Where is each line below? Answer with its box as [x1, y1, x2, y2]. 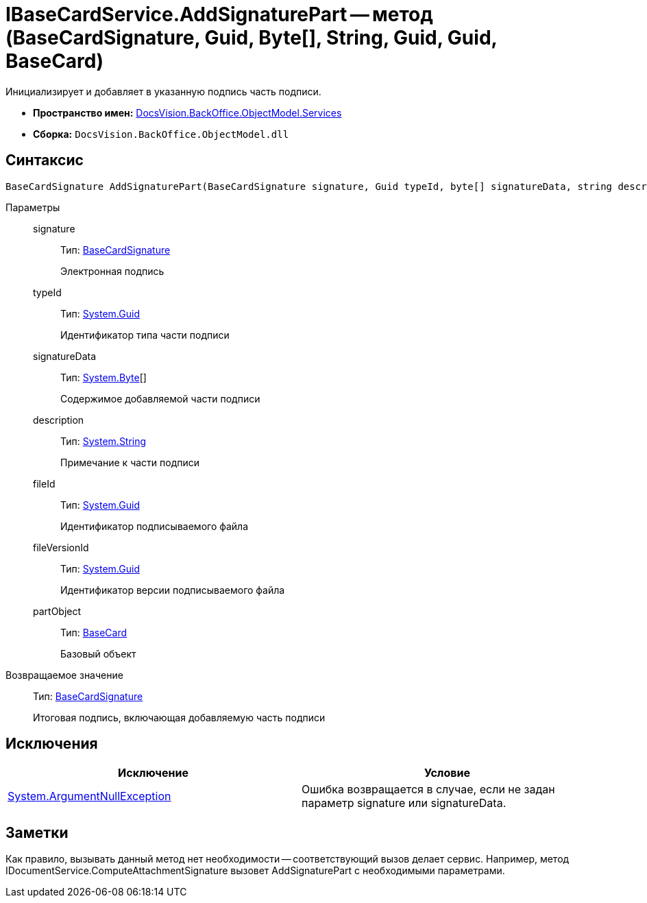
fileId [33, 477, 56, 490]
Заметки [5, 823, 69, 841]
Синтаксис [5, 152, 84, 169]
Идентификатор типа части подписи [60, 328, 230, 341]
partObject [33, 605, 82, 617]
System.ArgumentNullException [8, 789, 171, 804]
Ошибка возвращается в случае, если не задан [302, 782, 555, 797]
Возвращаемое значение [5, 669, 123, 681]
